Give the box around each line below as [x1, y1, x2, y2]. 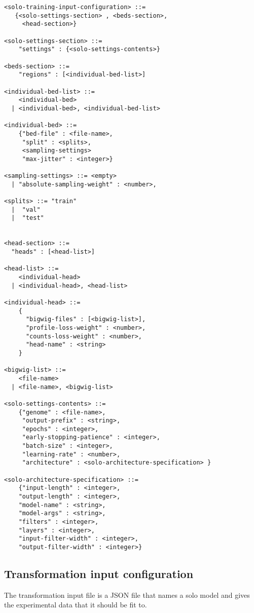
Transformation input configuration [4, 566, 194, 582]
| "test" [11, 214, 44, 222]
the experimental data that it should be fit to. [4, 599, 147, 610]
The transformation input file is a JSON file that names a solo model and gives [4, 589, 250, 600]
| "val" [11, 206, 41, 213]
